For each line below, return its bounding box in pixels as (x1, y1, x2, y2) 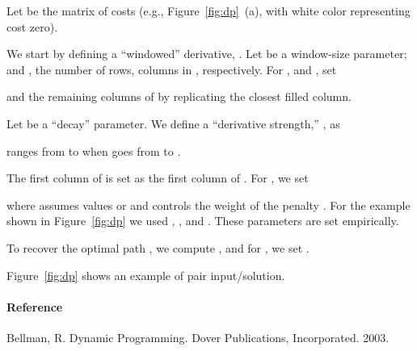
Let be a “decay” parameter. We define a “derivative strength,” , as (6, 115, 340, 132)
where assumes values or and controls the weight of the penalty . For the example (6, 196, 411, 213)
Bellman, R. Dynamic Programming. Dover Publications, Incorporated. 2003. (6, 328, 390, 345)
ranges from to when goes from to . (6, 142, 181, 159)
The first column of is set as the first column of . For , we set (6, 169, 309, 186)
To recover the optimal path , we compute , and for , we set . (6, 239, 310, 256)
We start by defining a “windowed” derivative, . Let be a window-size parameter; (6, 45, 407, 62)
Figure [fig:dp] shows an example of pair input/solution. (6, 266, 285, 283)
